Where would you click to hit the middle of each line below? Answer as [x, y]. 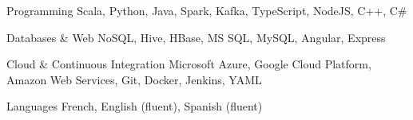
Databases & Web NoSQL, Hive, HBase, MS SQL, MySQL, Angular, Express [196, 37]
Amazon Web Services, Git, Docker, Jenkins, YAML [134, 79]
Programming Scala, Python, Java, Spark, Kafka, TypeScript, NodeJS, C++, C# [207, 10]
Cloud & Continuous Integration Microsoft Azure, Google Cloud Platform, [189, 64]
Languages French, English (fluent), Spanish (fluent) [135, 106]
